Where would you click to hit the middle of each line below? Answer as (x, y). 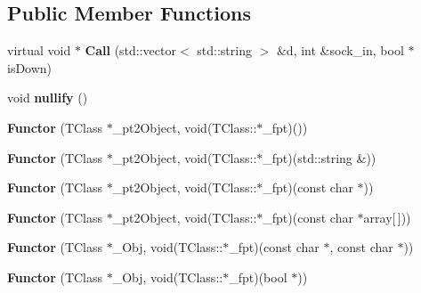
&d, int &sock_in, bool (340, 50)
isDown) (30, 67)
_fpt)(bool (258, 277)
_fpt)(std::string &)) (320, 157)
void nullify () (48, 98)
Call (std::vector (130, 50)
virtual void (39, 50)
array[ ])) (387, 217)
